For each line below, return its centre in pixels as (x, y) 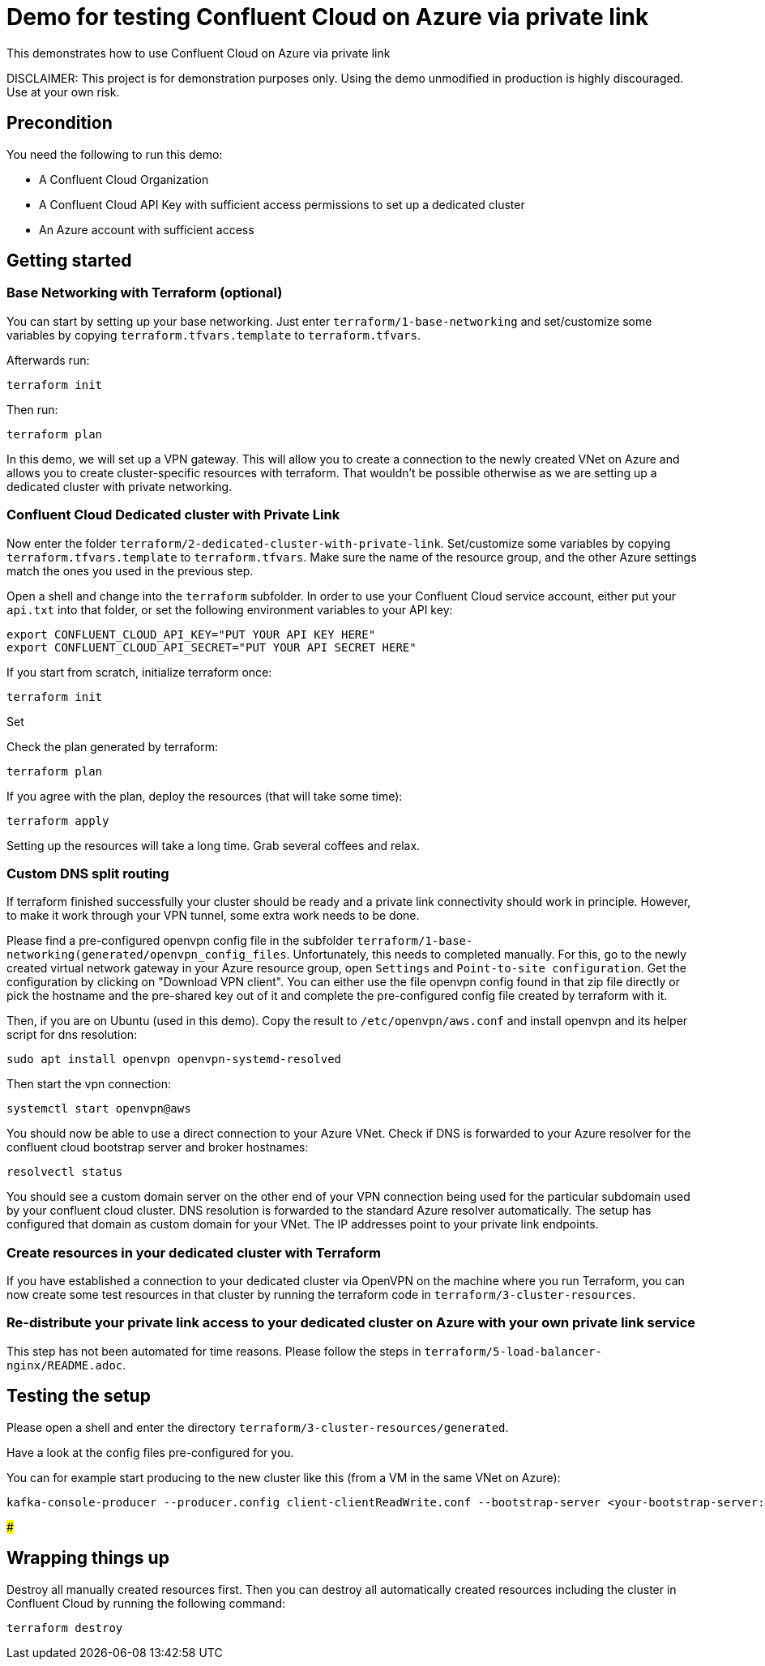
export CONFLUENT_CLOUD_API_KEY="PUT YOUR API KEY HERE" (191, 634)
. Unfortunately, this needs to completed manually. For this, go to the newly (487, 955)
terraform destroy (65, 1628)
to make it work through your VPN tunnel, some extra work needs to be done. (213, 916)
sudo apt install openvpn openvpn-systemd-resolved (174, 1059)
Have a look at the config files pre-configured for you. (150, 1452)
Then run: (32, 409)
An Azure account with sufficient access (147, 229)
